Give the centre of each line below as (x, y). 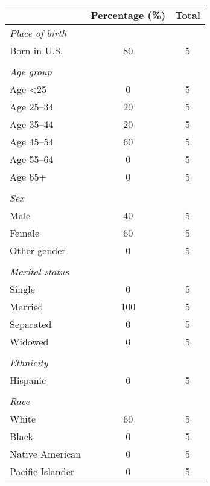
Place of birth (38, 33)
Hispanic (28, 380)
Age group (31, 72)
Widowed (29, 341)
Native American (46, 454)
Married (27, 306)
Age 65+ (28, 177)
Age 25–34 (32, 107)
